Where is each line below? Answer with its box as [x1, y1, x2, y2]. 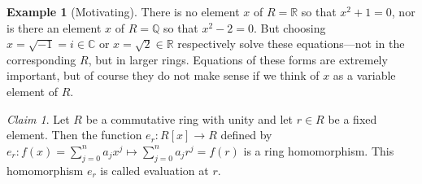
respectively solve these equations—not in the [177, 35, 405, 52]
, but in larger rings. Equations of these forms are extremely [88, 50, 388, 68]
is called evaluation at [100, 161, 209, 178]
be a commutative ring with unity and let [85, 110, 294, 127]
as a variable [333, 67, 396, 84]
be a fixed [328, 110, 377, 127]
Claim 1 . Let [7, 110, 70, 127]
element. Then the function [7, 126, 142, 143]
